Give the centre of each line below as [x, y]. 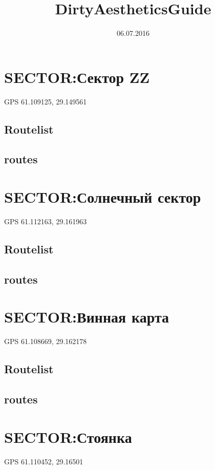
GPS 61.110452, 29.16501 [44, 461]
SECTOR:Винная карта [87, 317]
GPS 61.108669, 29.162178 [46, 341]
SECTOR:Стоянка [68, 436]
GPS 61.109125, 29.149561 [46, 101]
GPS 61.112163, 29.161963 [46, 221]
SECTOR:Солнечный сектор [103, 197]
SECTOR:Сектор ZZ [77, 77]
